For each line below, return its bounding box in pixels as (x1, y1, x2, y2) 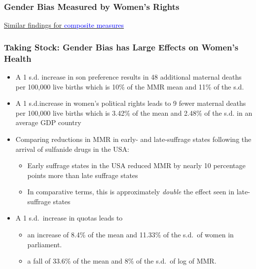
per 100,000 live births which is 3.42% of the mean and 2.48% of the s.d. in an (15, 107, 253, 118)
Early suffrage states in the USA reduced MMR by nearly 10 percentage (27, 160, 246, 171)
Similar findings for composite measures (4, 20, 124, 30)
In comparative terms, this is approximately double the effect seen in (27, 186, 234, 197)
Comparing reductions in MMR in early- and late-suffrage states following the (15, 134, 252, 144)
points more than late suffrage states (27, 170, 138, 180)
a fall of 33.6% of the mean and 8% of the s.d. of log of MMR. (27, 256, 217, 266)
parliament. (27, 239, 62, 249)
